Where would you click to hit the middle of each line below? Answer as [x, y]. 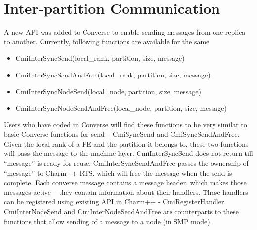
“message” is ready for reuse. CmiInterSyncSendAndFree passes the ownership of [126, 163]
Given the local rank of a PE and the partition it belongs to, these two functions [126, 143]
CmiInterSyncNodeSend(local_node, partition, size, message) [108, 91]
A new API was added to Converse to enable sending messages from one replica [125, 32]
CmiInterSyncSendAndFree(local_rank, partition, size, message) [113, 74]
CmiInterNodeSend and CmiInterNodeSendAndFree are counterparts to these [122, 211]
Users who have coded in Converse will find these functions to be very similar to [126, 124]
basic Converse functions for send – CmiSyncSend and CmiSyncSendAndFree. [122, 134]
